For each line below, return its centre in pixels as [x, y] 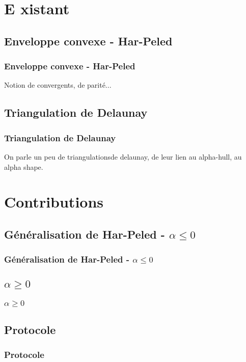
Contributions [54, 202]
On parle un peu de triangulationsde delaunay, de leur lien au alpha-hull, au [123, 156]
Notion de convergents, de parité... [58, 85]
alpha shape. [24, 166]
